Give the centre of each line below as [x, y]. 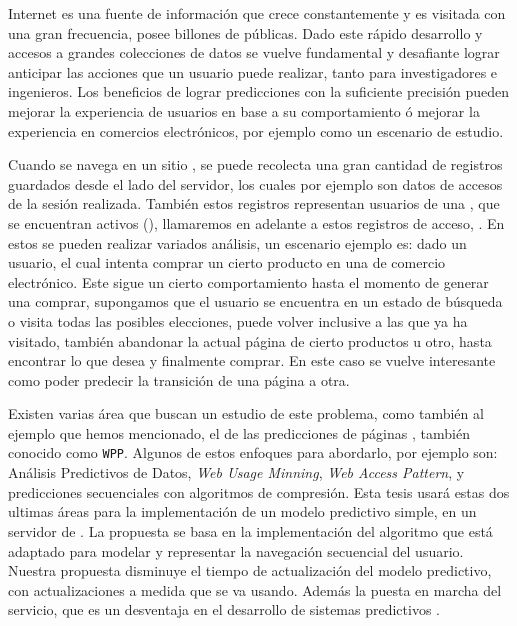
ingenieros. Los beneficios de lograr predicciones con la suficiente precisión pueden [258, 91]
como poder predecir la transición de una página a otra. [179, 379]
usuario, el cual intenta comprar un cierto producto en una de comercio [227, 262]
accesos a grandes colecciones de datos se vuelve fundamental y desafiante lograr [254, 52]
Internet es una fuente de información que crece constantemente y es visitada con [257, 13]
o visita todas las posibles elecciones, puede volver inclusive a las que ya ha [238, 320]
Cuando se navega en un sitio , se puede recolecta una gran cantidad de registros [255, 164]
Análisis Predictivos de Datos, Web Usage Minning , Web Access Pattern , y [236, 472]
